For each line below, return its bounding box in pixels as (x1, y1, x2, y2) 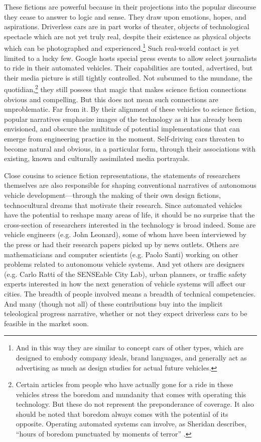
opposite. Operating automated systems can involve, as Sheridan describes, (16, 418, 246, 429)
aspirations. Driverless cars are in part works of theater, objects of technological (4, 21, 249, 32)
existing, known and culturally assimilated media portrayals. (4, 153, 190, 164)
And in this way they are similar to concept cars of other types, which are (16, 342, 243, 353)
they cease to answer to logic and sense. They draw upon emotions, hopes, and (4, 11, 246, 22)
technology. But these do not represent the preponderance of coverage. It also (16, 399, 254, 409)
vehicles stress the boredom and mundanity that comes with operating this (16, 389, 246, 399)
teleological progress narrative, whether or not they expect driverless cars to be (4, 308, 247, 319)
